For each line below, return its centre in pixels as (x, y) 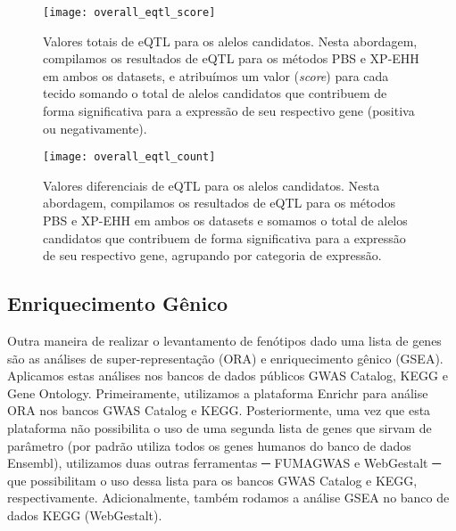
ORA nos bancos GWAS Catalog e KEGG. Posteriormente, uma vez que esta (219, 410)
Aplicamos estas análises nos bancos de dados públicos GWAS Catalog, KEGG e (228, 376)
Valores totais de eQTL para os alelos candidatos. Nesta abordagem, (230, 41)
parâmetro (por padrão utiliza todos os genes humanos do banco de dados (209, 445)
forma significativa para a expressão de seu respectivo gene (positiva (229, 111)
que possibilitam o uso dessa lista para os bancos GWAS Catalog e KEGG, (212, 480)
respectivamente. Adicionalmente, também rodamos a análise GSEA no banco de (228, 498)
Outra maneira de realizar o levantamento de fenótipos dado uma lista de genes (224, 341)
